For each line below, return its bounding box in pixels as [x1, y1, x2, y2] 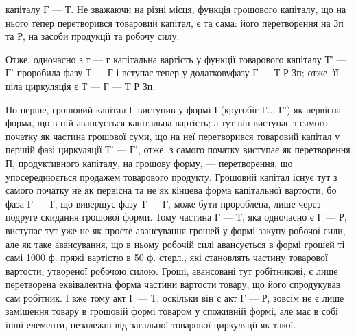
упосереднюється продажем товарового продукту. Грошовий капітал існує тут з [5, 169, 337, 183]
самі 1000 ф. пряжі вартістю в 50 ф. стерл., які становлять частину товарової [5, 250, 328, 265]
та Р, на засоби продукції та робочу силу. [5, 29, 180, 43]
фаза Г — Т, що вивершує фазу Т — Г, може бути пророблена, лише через [5, 196, 321, 210]
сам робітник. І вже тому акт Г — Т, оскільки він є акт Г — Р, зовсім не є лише [5, 290, 344, 304]
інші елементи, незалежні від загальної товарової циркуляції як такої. [5, 317, 296, 332]
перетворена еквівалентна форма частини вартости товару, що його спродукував [5, 277, 341, 291]
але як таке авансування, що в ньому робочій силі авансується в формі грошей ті [5, 236, 345, 251]
